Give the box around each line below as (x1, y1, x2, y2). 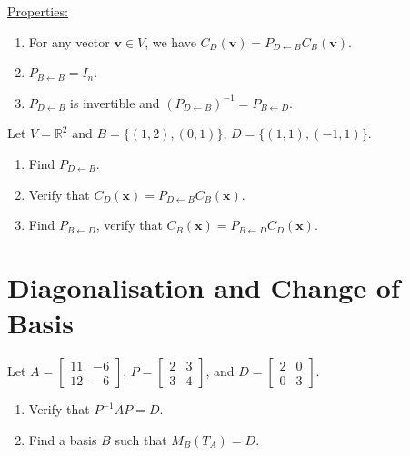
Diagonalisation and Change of (7, 268, 400, 305)
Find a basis (28, 430, 97, 449)
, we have (145, 32, 196, 51)
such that (115, 430, 167, 449)
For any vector (28, 32, 110, 51)
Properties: (7, 2, 68, 20)
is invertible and (70, 93, 160, 112)
